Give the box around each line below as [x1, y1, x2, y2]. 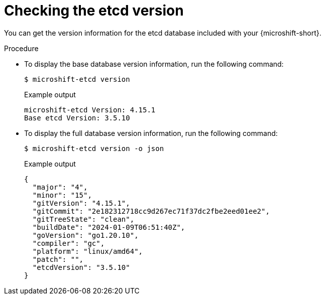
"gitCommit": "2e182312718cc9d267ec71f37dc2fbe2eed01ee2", [32, 207, 270, 215]
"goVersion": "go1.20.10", [32, 231, 139, 239]
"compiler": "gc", [32, 239, 105, 247]
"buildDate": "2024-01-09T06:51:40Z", [32, 223, 185, 231]
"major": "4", [32, 183, 88, 191]
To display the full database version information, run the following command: [24, 128, 278, 137]
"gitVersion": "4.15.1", [32, 199, 130, 207]
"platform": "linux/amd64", [32, 247, 143, 255]
